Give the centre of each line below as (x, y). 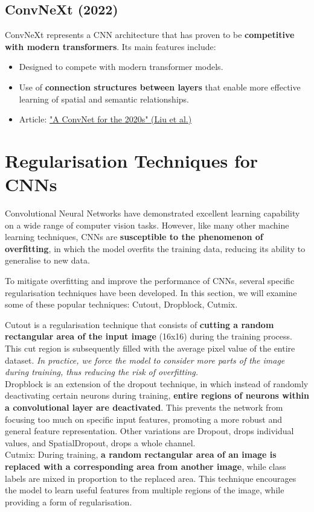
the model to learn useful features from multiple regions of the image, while (145, 490)
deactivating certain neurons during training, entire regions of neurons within (157, 395)
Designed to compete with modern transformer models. (121, 67)
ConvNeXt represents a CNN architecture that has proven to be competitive (150, 35)
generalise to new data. (47, 260)
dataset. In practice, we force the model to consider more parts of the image (145, 360)
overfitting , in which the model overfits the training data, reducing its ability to (155, 248)
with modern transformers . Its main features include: (111, 46)
